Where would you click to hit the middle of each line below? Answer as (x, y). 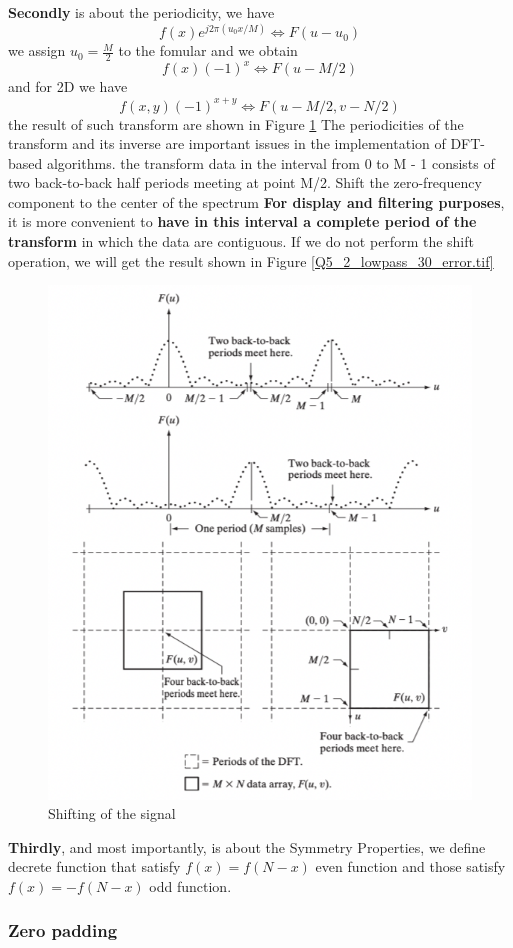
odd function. (190, 885)
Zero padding (63, 930)
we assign (37, 50)
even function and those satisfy (410, 866)
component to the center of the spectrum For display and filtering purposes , (256, 201)
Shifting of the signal (112, 813)
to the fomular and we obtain (208, 50)
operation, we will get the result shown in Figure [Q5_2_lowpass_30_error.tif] (251, 260)
